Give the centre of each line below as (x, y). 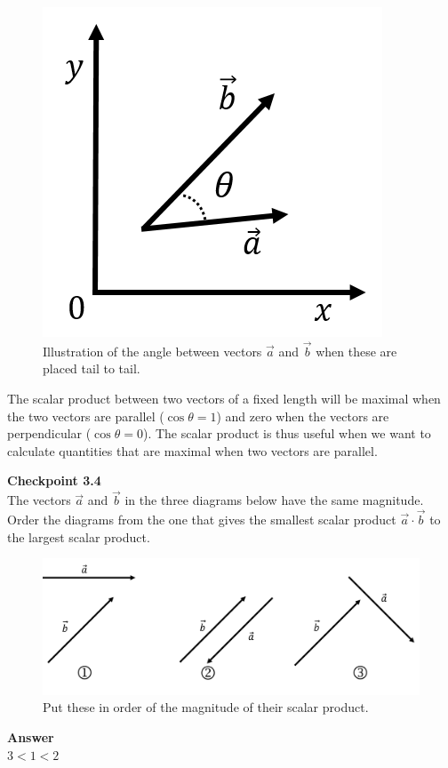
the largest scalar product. (79, 536)
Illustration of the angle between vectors (152, 351)
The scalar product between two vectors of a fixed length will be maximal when (224, 398)
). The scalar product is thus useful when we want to (287, 433)
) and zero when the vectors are (303, 416)
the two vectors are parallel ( (86, 416)
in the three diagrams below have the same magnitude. (274, 500)
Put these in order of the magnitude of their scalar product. (206, 707)
